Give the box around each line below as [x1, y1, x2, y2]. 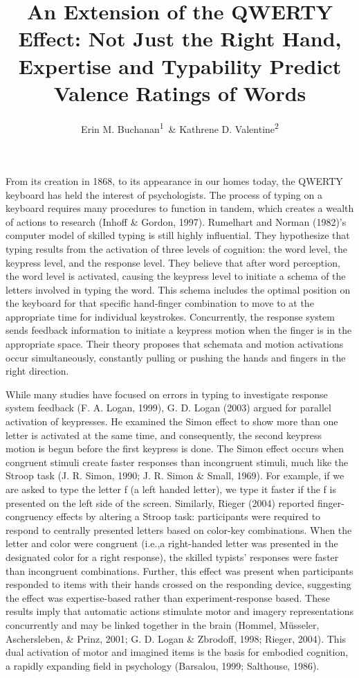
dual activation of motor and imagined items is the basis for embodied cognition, [6, 645, 349, 659]
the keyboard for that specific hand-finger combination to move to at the [6, 296, 314, 310]
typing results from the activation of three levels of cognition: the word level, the [6, 241, 347, 256]
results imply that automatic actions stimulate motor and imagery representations [6, 604, 354, 618]
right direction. [6, 364, 69, 378]
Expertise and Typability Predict [18, 51, 342, 80]
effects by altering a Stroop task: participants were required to [56, 509, 321, 524]
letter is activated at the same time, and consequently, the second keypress [6, 427, 322, 442]
